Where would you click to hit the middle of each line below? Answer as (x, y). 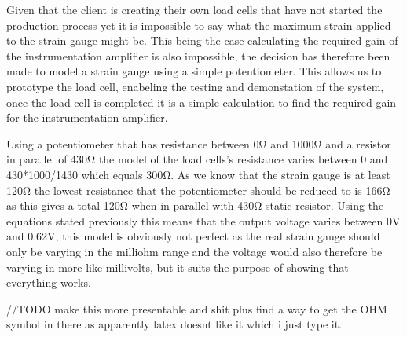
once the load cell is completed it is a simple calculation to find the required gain (202, 102)
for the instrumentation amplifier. (87, 117)
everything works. (49, 282)
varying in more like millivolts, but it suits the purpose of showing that (178, 267)
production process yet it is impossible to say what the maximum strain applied (199, 25)
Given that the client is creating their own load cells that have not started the (194, 9)
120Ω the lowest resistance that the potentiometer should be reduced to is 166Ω (198, 190)
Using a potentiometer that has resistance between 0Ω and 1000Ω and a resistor (199, 143)
